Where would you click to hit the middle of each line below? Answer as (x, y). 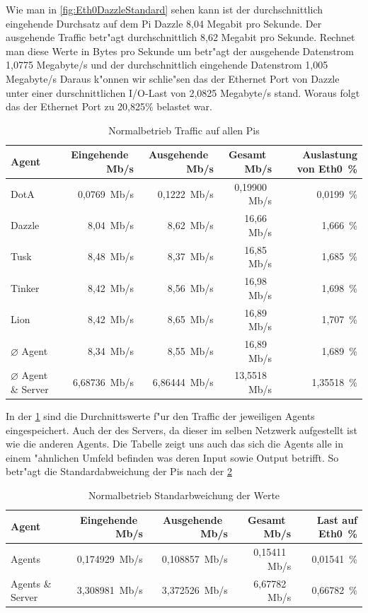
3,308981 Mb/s (110, 590)
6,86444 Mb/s (183, 382)
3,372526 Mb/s (195, 590)
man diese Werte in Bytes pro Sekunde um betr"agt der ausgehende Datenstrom (180, 51)
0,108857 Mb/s (195, 558)
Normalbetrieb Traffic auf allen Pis (184, 130)
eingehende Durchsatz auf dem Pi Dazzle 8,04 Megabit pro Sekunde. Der (164, 23)
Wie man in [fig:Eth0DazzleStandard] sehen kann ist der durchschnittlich (165, 9)
